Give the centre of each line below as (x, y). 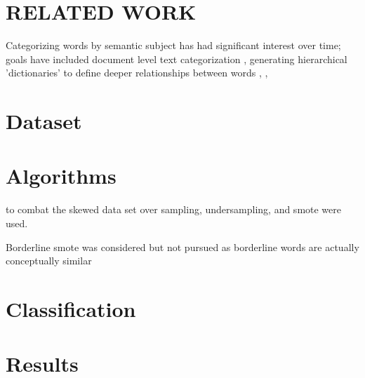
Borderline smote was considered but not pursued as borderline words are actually (182, 247)
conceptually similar (49, 261)
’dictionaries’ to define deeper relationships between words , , (137, 73)
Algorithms (61, 176)
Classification (71, 308)
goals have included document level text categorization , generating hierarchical (177, 59)
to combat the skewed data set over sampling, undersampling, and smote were (174, 209)
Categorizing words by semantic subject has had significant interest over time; (173, 45)
